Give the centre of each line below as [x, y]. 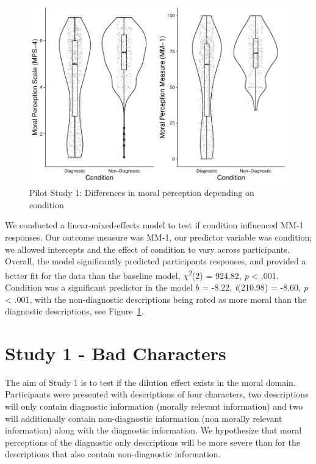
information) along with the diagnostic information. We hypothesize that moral [153, 430]
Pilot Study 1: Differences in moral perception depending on [142, 193]
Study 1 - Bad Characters [116, 353]
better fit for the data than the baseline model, [93, 275]
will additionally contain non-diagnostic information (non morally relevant [144, 418]
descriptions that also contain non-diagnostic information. [113, 454]
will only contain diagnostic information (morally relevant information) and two [154, 406]
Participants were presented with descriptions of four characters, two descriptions [157, 394]
